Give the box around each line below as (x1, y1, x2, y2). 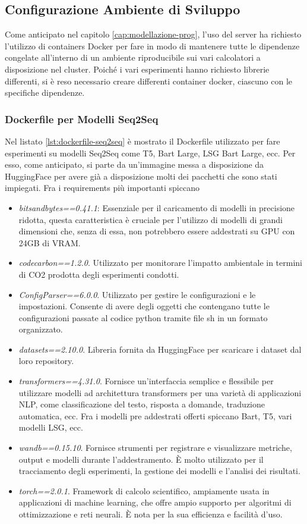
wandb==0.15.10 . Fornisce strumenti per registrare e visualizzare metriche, (18, 441, 292, 454)
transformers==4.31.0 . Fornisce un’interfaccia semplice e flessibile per (18, 375, 274, 387)
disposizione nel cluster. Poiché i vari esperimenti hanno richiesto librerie (5, 62, 270, 75)
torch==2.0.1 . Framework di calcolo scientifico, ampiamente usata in (18, 484, 270, 497)
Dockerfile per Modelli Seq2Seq (5, 111, 159, 126)
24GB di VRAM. (18, 236, 81, 249)
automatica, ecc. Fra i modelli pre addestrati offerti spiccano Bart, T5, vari (18, 409, 292, 422)
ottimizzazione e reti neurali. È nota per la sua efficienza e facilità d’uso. (18, 508, 283, 520)
